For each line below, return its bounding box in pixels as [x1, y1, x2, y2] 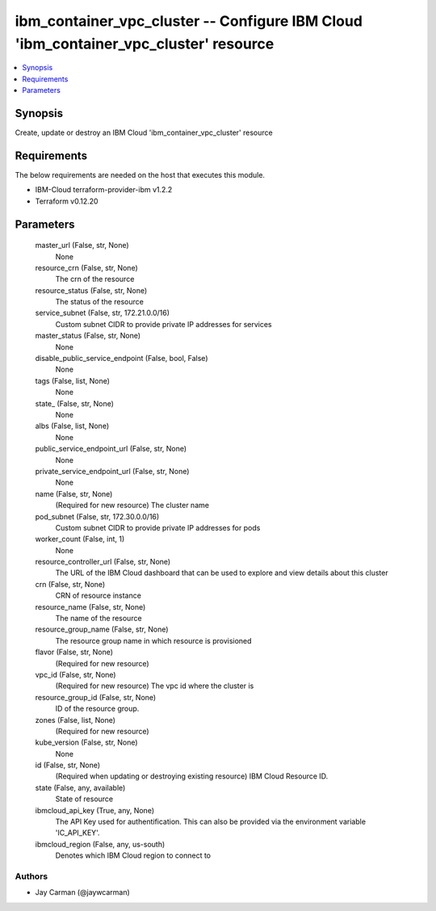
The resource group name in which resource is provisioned [55, 636, 252, 645]
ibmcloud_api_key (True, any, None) [35, 805, 155, 815]
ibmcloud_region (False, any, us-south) [35, 839, 166, 849]
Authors [15, 871, 48, 882]
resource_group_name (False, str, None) [35, 624, 169, 634]
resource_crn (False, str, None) [35, 262, 139, 272]
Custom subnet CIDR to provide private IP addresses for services [55, 319, 272, 329]
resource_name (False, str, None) [35, 602, 146, 611]
